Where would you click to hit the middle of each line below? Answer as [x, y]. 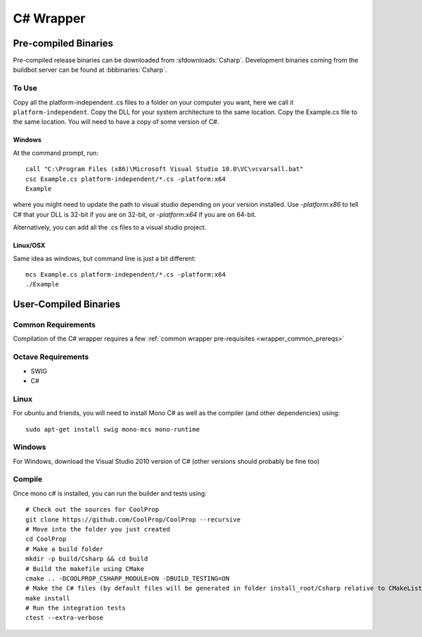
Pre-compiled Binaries [63, 43]
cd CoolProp [46, 539]
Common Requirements [55, 325]
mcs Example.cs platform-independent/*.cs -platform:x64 [126, 274]
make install [48, 598]
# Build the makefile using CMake [85, 569]
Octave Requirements [51, 357]
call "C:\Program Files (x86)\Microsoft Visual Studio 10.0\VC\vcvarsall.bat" [165, 169]
